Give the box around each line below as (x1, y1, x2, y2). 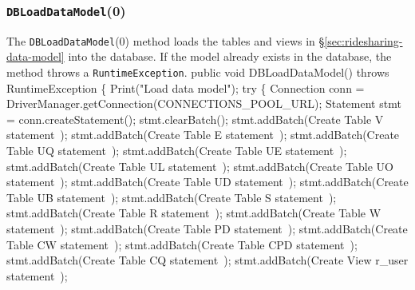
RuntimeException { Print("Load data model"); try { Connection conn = (6, 79, 365, 96)
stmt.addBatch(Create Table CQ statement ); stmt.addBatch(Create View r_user (6, 252, 409, 268)
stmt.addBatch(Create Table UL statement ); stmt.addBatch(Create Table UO (6, 157, 394, 174)
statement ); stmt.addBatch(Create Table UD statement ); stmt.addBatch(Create (6, 173, 409, 190)
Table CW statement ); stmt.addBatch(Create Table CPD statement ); (6, 236, 358, 252)
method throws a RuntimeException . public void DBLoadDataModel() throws (6, 64, 389, 81)
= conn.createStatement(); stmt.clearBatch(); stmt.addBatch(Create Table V (6, 110, 384, 127)
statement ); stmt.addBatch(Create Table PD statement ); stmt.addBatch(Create (6, 220, 408, 237)
